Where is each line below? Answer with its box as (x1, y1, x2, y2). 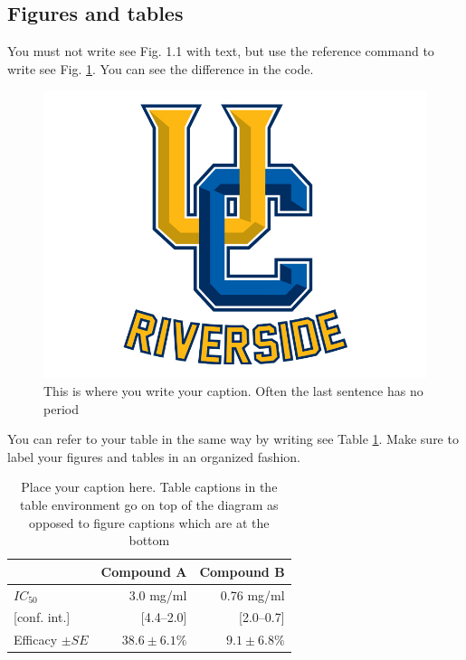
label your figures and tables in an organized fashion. (7, 447, 300, 466)
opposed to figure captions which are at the (29, 513, 270, 532)
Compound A (100, 561, 187, 580)
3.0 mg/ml (128, 585, 187, 604)
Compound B (199, 561, 285, 580)
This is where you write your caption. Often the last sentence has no (43, 381, 423, 400)
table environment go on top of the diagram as (20, 495, 279, 514)
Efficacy (14, 630, 58, 649)
